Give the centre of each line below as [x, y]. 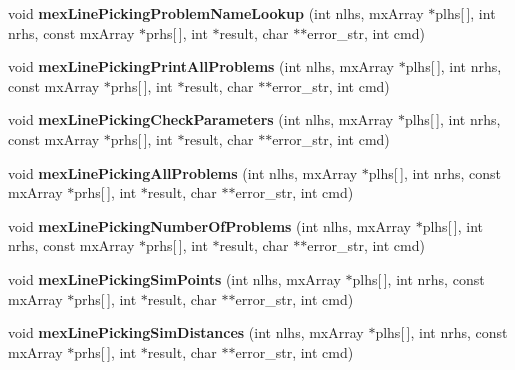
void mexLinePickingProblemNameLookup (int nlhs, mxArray [216, 13]
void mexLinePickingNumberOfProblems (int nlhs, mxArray [209, 225]
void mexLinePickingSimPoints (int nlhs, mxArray [174, 278]
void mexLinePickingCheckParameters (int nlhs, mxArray [201, 119]
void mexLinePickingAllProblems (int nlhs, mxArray [183, 172]
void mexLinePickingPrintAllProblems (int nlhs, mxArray [201, 66]
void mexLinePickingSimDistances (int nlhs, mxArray [186, 332]
